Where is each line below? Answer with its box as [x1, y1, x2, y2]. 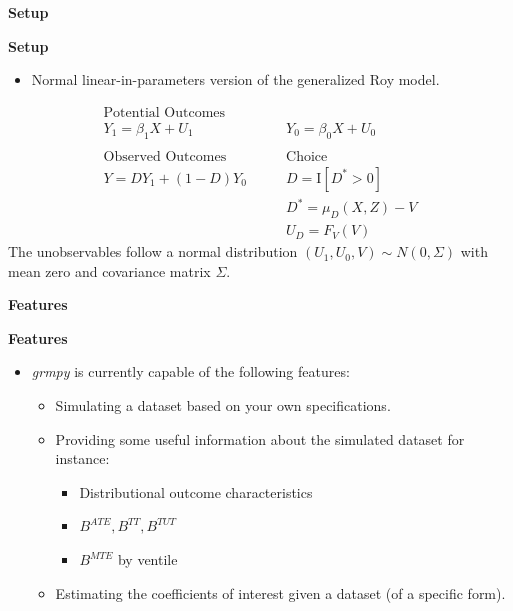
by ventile [117, 549, 178, 570]
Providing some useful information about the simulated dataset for [55, 428, 465, 449]
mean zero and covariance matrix [8, 260, 211, 281]
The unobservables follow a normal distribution [8, 241, 298, 262]
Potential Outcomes [103, 105, 226, 120]
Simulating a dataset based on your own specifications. [55, 395, 391, 416]
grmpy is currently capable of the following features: [31, 361, 350, 382]
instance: [55, 448, 110, 469]
